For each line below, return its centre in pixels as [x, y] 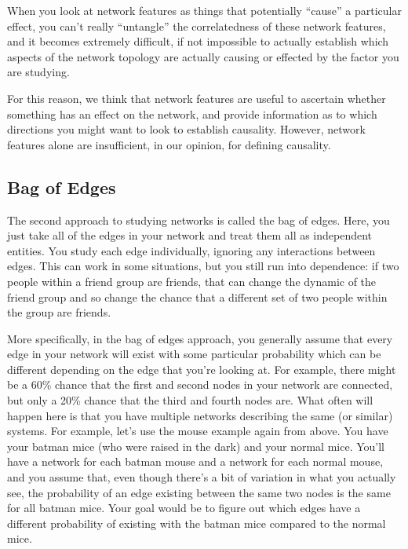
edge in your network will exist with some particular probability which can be [194, 354]
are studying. [38, 72]
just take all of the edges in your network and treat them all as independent [190, 235]
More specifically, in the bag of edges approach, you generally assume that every [200, 338]
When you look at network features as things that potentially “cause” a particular [204, 10]
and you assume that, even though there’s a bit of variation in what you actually [202, 477]
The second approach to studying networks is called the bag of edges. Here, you [199, 220]
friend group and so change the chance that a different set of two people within [197, 296]
